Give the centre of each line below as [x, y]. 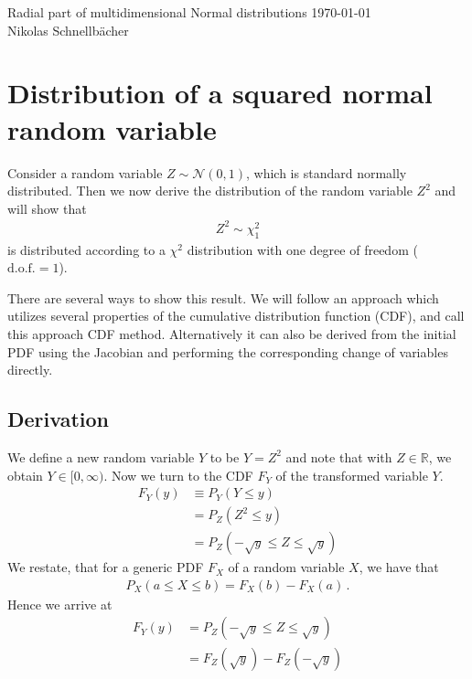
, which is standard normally [327, 172]
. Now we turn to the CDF [178, 475]
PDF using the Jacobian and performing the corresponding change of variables [228, 351]
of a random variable [286, 567]
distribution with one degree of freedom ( [302, 249]
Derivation [58, 419]
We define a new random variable [101, 456]
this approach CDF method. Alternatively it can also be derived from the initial [232, 333]
